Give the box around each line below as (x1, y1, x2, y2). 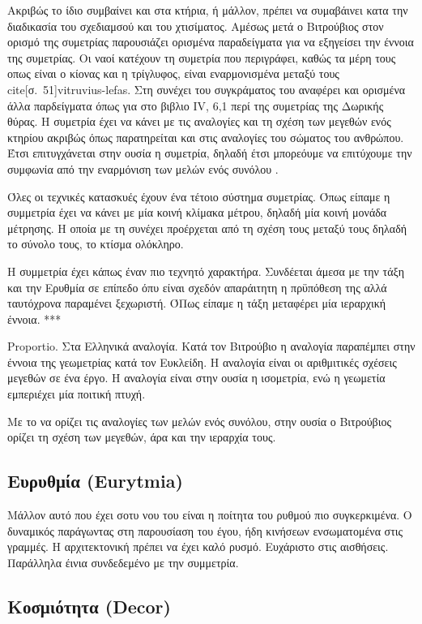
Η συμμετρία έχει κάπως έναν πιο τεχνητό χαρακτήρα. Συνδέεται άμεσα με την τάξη (7, 262, 405, 279)
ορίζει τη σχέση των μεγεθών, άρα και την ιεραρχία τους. (7, 428, 276, 445)
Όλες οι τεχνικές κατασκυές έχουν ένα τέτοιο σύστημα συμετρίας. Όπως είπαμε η (7, 187, 390, 204)
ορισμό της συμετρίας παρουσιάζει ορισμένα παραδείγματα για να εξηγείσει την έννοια (7, 33, 414, 50)
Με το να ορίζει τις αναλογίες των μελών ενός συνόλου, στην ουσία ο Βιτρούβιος (7, 412, 392, 429)
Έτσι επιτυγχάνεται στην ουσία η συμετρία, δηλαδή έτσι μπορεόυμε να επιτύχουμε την (7, 144, 412, 161)
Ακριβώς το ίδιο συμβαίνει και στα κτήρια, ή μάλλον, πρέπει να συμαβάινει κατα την (7, 2, 408, 18)
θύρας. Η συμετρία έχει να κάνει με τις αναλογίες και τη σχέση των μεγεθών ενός (7, 113, 391, 130)
